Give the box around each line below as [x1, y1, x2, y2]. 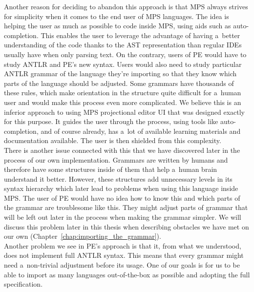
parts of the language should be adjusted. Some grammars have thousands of [4, 78, 234, 88]
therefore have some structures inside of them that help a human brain [4, 164, 217, 174]
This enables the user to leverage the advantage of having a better [41, 30, 240, 40]
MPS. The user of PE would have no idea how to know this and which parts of [4, 192, 240, 203]
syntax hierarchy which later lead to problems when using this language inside [4, 183, 238, 193]
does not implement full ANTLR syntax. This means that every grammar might [4, 250, 244, 260]
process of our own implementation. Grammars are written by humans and [4, 154, 228, 165]
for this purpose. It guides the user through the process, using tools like [4, 116, 218, 126]
